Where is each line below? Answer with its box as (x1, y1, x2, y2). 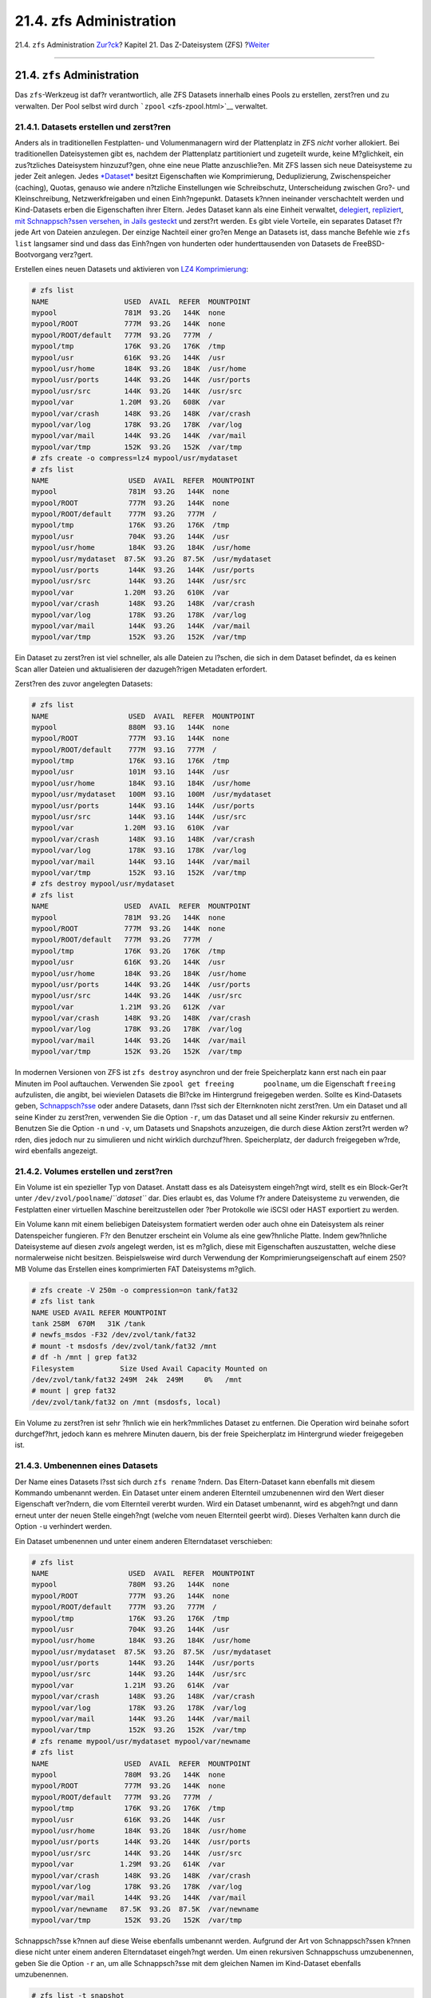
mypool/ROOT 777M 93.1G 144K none (31, 734, 230, 743)
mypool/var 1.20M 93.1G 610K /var (31, 823, 230, 833)
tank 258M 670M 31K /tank (31, 1319, 146, 1328)
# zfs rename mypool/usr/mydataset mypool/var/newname (31, 1737, 251, 1745)
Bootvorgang (14, 249, 58, 259)
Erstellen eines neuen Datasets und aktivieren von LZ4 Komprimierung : (14, 265, 249, 274)
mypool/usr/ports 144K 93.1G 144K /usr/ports (31, 801, 255, 810)
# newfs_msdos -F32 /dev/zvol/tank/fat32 (31, 1331, 196, 1339)
